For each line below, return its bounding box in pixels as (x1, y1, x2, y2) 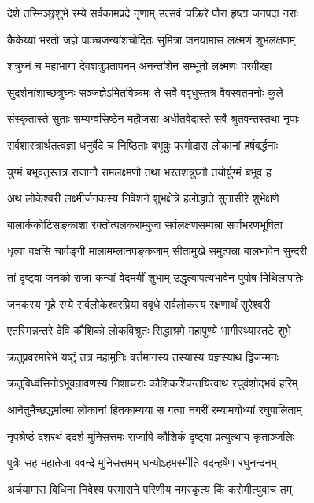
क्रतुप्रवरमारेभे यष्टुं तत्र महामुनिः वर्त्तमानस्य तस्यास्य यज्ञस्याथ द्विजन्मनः (7, 348, 279, 364)
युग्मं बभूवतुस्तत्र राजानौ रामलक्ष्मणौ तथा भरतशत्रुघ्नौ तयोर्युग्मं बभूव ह (7, 163, 272, 179)
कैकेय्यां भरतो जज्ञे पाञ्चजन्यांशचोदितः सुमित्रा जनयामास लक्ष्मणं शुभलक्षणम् (7, 31, 295, 47)
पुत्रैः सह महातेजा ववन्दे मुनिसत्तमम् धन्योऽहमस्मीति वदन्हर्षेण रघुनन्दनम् (7, 454, 277, 471)
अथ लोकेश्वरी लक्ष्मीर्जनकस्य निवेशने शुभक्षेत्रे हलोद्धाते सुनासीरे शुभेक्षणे (7, 190, 279, 206)
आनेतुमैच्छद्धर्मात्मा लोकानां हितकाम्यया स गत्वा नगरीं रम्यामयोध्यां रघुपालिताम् (7, 401, 302, 417)
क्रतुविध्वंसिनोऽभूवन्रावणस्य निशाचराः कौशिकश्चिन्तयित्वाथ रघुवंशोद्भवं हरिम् (7, 375, 298, 391)
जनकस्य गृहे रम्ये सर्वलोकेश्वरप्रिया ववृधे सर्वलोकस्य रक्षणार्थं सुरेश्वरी (7, 295, 271, 312)
